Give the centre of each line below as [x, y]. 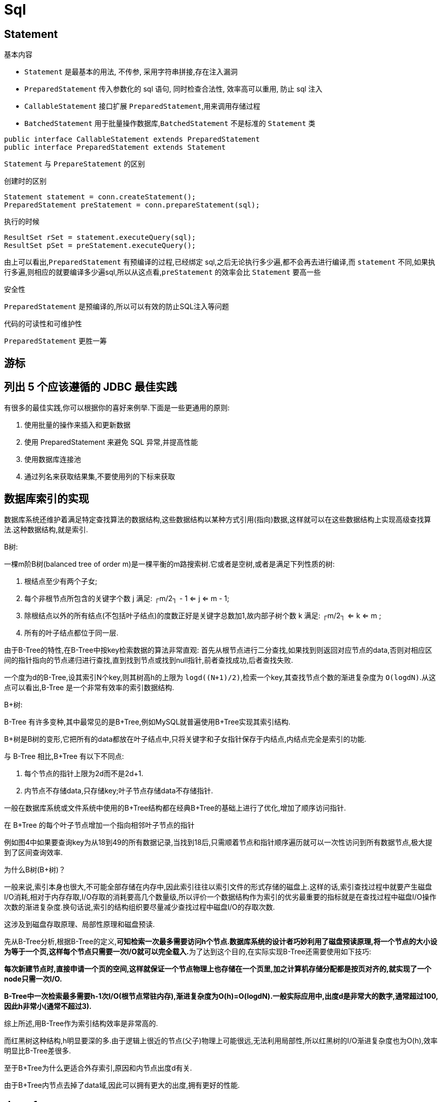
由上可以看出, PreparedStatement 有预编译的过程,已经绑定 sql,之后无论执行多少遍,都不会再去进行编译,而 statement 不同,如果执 [220, 262]
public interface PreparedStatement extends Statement [115, 147]
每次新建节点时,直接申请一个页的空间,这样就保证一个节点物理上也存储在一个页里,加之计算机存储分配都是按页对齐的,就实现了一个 [218, 969]
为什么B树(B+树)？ [35, 870]
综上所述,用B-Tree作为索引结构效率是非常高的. [81, 1024]
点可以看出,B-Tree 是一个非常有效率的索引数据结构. [89, 688]
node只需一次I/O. [33, 979]
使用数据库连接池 [53, 459]
